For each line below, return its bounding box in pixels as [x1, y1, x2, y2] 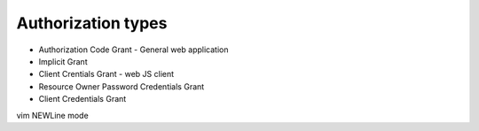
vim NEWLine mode [16, 110, 89, 120]
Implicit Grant [38, 56, 88, 66]
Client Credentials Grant [38, 94, 127, 104]
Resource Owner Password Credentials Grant [38, 81, 205, 92]
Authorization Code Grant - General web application [38, 44, 229, 55]
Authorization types [16, 13, 168, 33]
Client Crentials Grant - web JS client [38, 69, 175, 80]
